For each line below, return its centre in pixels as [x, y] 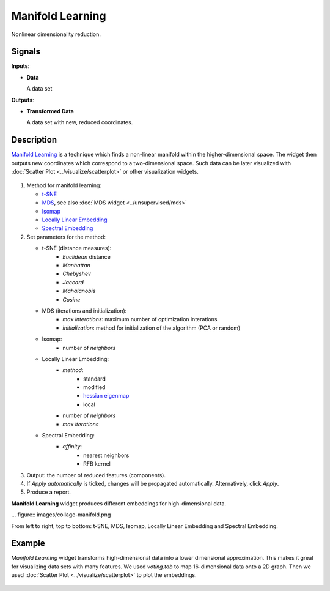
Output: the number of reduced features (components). [96, 475]
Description [34, 140]
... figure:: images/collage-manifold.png [61, 515]
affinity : [72, 447]
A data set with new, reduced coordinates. [80, 122]
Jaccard [73, 282]
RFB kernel [97, 464]
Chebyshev [77, 274]
